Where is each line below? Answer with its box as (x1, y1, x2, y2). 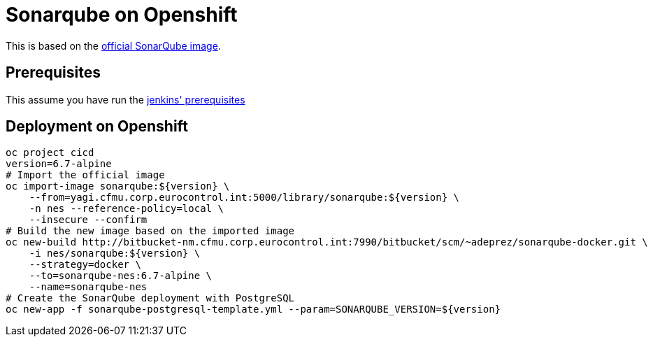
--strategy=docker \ (29, 259, 141, 271)
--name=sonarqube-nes (29, 281, 148, 293)
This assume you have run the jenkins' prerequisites (6, 93, 245, 106)
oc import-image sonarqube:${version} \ (6, 180, 230, 192)
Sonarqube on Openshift (6, 3, 238, 27)
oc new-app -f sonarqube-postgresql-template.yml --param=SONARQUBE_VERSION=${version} (6, 304, 501, 315)
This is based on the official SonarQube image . (6, 39, 221, 52)
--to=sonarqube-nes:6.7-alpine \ (29, 270, 213, 282)
